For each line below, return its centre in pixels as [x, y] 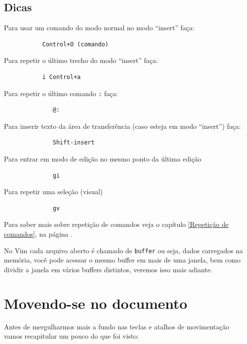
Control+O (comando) [75, 44]
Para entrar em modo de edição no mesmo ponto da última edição [103, 159]
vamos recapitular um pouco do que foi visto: [71, 336]
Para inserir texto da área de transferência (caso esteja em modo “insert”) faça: [123, 126]
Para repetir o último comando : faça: [61, 93]
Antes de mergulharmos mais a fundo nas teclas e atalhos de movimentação [117, 326]
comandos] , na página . [38, 233]
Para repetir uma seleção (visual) [54, 192]
